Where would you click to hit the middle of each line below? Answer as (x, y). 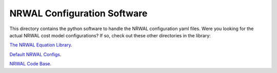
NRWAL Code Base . (30, 64)
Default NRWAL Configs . (35, 54)
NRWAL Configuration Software (78, 13)
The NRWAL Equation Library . (41, 45)
